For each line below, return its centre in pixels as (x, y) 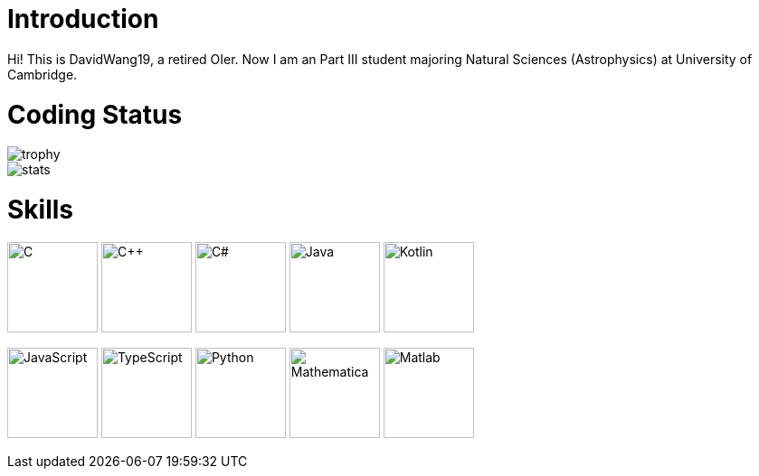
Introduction (83, 19)
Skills (41, 210)
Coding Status (95, 114)
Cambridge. (43, 74)
